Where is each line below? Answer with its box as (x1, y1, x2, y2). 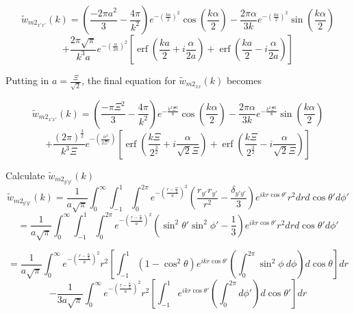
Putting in (5, 73, 49, 87)
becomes (226, 73, 262, 87)
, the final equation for (81, 73, 176, 87)
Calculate (5, 168, 45, 182)
